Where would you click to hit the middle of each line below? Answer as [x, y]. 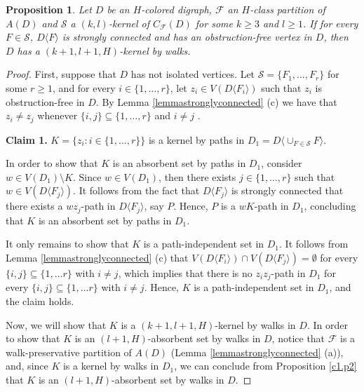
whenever [58, 115]
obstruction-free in [45, 101]
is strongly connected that [287, 190]
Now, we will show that [56, 324]
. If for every [330, 23]
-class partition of [288, 9]
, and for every [84, 87]
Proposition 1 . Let [49, 9]
